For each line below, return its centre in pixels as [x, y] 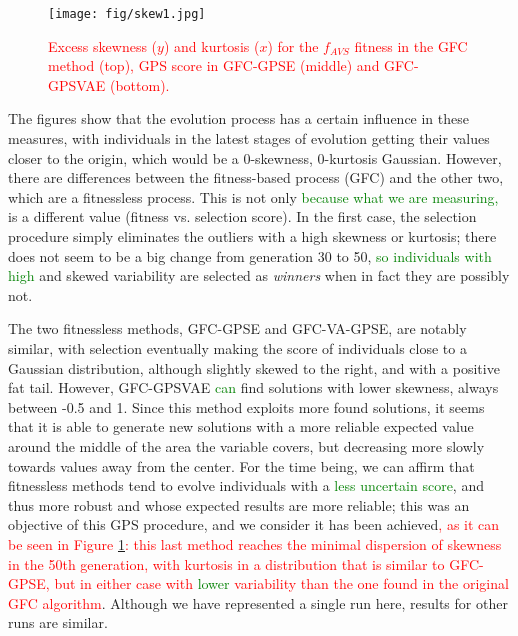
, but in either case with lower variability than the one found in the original [277, 583]
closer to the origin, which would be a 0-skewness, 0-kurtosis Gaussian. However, [255, 157]
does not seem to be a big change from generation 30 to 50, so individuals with [250, 255]
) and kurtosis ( [211, 45]
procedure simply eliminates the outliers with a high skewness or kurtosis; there [252, 236]
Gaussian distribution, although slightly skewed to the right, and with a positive [254, 367]
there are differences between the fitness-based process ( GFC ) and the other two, [256, 177]
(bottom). [139, 84]
